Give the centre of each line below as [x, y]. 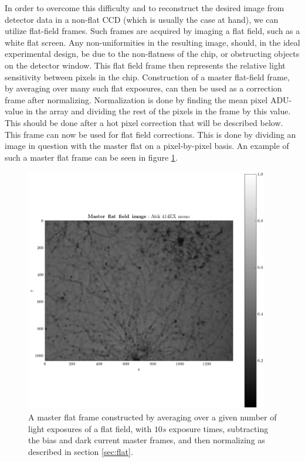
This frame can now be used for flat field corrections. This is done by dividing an [150, 134]
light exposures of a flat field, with [90, 428]
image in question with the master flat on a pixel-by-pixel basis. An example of [147, 146]
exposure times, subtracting [219, 428]
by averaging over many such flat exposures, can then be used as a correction [143, 88]
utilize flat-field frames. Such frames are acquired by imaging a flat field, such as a [152, 31]
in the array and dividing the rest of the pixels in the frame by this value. [158, 111]
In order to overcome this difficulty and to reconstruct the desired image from [145, 8]
